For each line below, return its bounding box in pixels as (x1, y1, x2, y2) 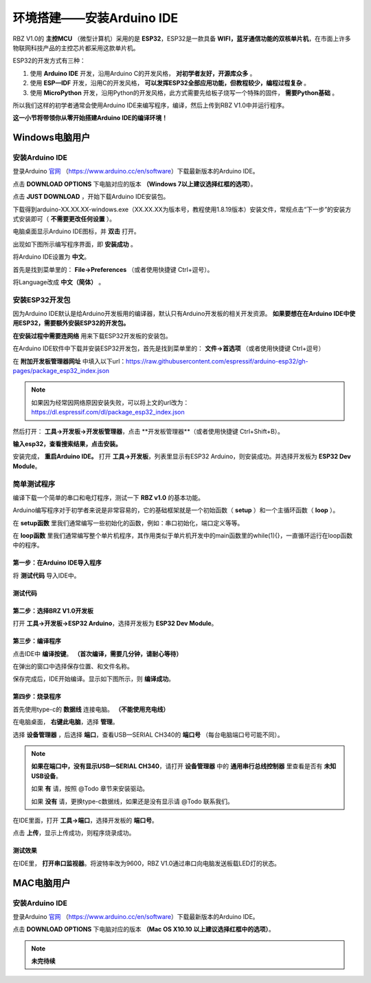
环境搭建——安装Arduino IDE (12, 10, 179, 25)
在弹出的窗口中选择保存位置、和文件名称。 (12, 662, 133, 670)
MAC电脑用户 (12, 877, 71, 889)
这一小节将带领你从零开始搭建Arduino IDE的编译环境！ (12, 114, 168, 122)
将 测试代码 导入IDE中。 (12, 571, 80, 580)
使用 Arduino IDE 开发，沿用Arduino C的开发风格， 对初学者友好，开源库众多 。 (30, 69, 256, 77)
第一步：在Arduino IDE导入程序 (12, 558, 102, 567)
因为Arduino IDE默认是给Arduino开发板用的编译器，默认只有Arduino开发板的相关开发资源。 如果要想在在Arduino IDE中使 (12, 310, 356, 318)
